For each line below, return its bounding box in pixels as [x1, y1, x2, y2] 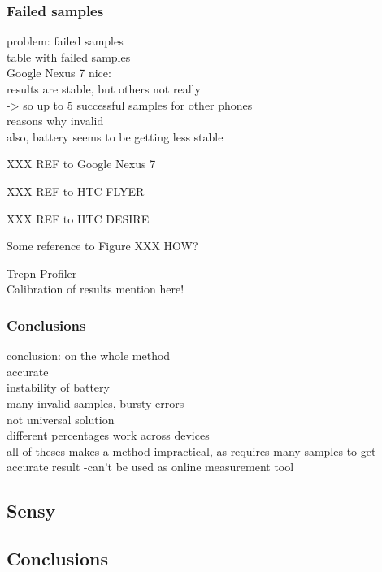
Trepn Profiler [7, 264, 77, 281]
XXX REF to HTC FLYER [7, 182, 145, 199]
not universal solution [7, 410, 115, 427]
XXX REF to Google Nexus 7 [7, 155, 156, 172]
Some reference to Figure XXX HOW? [7, 237, 198, 254]
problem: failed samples [7, 32, 124, 50]
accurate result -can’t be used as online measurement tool [7, 458, 294, 475]
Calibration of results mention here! [7, 280, 184, 297]
